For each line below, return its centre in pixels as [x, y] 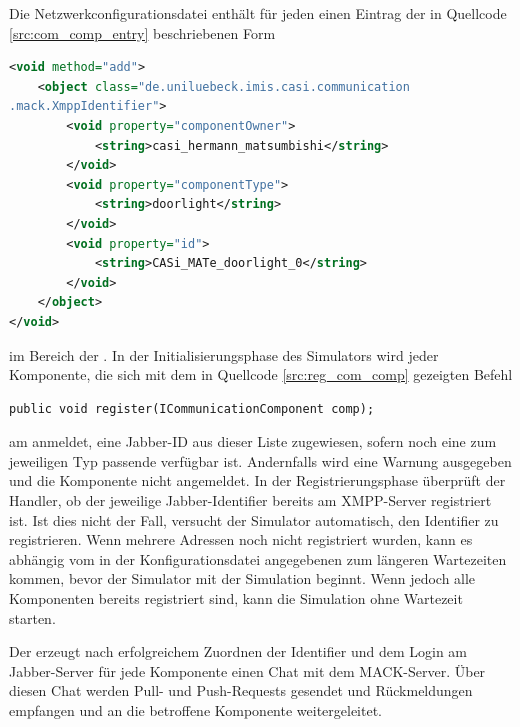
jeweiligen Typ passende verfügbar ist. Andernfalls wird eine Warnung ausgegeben [260, 460]
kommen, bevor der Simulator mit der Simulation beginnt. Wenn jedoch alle [242, 578]
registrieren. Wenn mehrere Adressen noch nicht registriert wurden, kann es [241, 539]
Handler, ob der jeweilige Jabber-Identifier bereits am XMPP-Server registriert [250, 500]
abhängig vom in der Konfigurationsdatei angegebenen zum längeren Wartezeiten [258, 558]
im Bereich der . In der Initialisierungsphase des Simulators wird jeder [224, 354]
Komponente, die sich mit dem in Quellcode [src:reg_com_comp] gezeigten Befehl [261, 374]
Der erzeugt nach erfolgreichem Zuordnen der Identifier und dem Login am [238, 651]
